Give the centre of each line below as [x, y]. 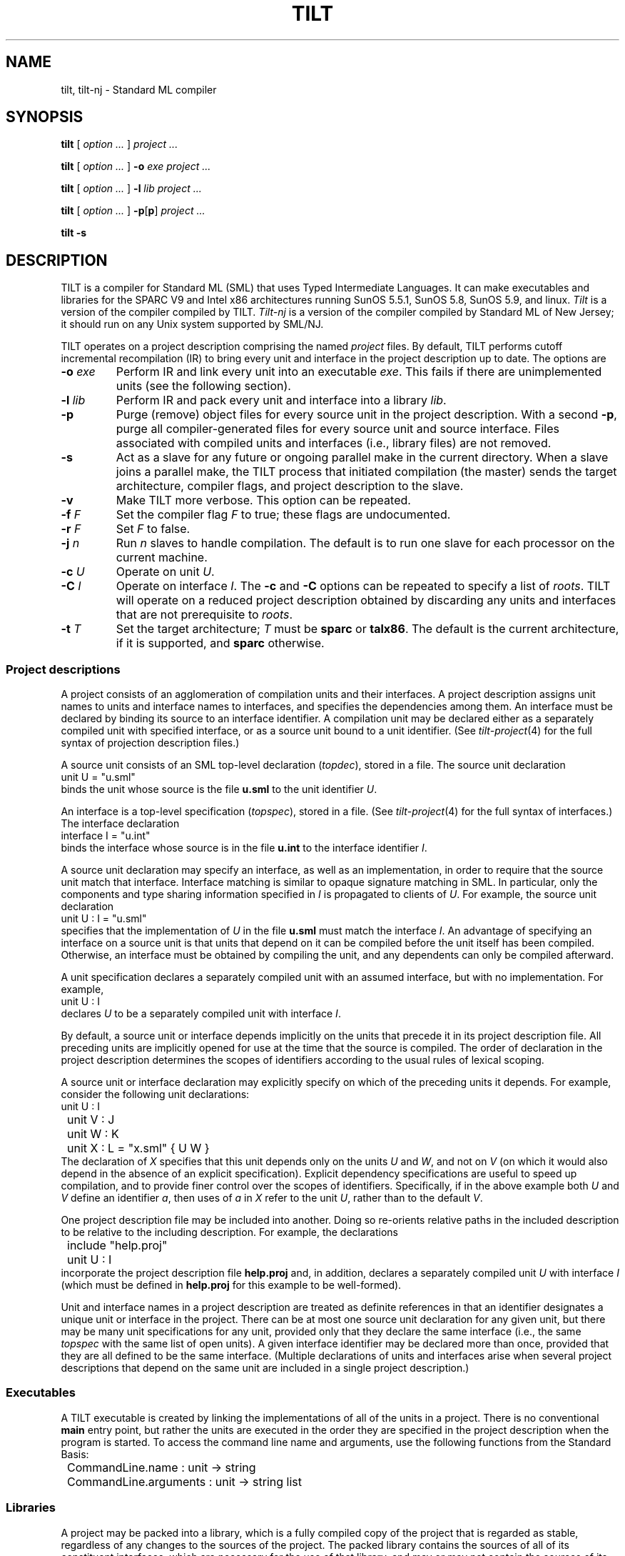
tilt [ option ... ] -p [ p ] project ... [133, 211]
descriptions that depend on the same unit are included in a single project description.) [265, 1368]
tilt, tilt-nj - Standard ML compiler [139, 89]
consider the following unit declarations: [155, 1094]
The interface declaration [120, 824]
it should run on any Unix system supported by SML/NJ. [192, 324]
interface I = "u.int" [106, 836]
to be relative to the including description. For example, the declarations [229, 1232]
